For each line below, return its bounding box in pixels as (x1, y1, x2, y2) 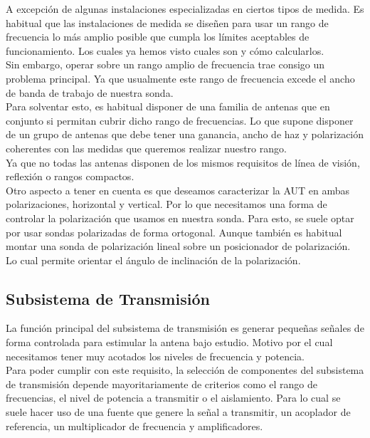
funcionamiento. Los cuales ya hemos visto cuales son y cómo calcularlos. (6, 43, 324, 58)
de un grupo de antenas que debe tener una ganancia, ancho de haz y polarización (6, 127, 364, 142)
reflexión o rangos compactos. (6, 169, 134, 184)
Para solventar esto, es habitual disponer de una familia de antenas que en (6, 99, 330, 114)
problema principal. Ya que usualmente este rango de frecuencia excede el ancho (6, 71, 355, 85)
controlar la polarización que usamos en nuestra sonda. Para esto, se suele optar (6, 210, 354, 225)
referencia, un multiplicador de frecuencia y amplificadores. (6, 418, 263, 433)
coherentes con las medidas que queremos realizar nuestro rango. (6, 140, 287, 155)
